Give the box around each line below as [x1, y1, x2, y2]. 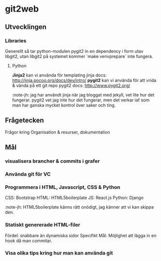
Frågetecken [5, 116, 44, 125]
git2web [5, 3, 39, 15]
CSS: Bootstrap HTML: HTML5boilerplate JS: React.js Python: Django [5, 195, 144, 201]
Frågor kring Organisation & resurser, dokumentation [5, 129, 110, 135]
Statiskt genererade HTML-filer [5, 222, 80, 228]
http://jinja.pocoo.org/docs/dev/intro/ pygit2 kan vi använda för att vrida [12, 77, 157, 83]
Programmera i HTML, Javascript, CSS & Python [5, 183, 120, 190]
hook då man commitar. [5, 238, 52, 244]
